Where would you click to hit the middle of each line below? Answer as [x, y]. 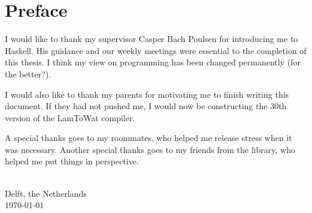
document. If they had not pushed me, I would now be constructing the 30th [146, 106]
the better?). [28, 73]
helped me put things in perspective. [72, 161]
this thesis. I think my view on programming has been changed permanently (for [153, 62]
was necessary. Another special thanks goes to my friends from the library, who [150, 149]
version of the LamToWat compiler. [70, 117]
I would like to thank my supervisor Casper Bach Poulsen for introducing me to [152, 39]
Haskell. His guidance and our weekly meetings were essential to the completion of [156, 50]
